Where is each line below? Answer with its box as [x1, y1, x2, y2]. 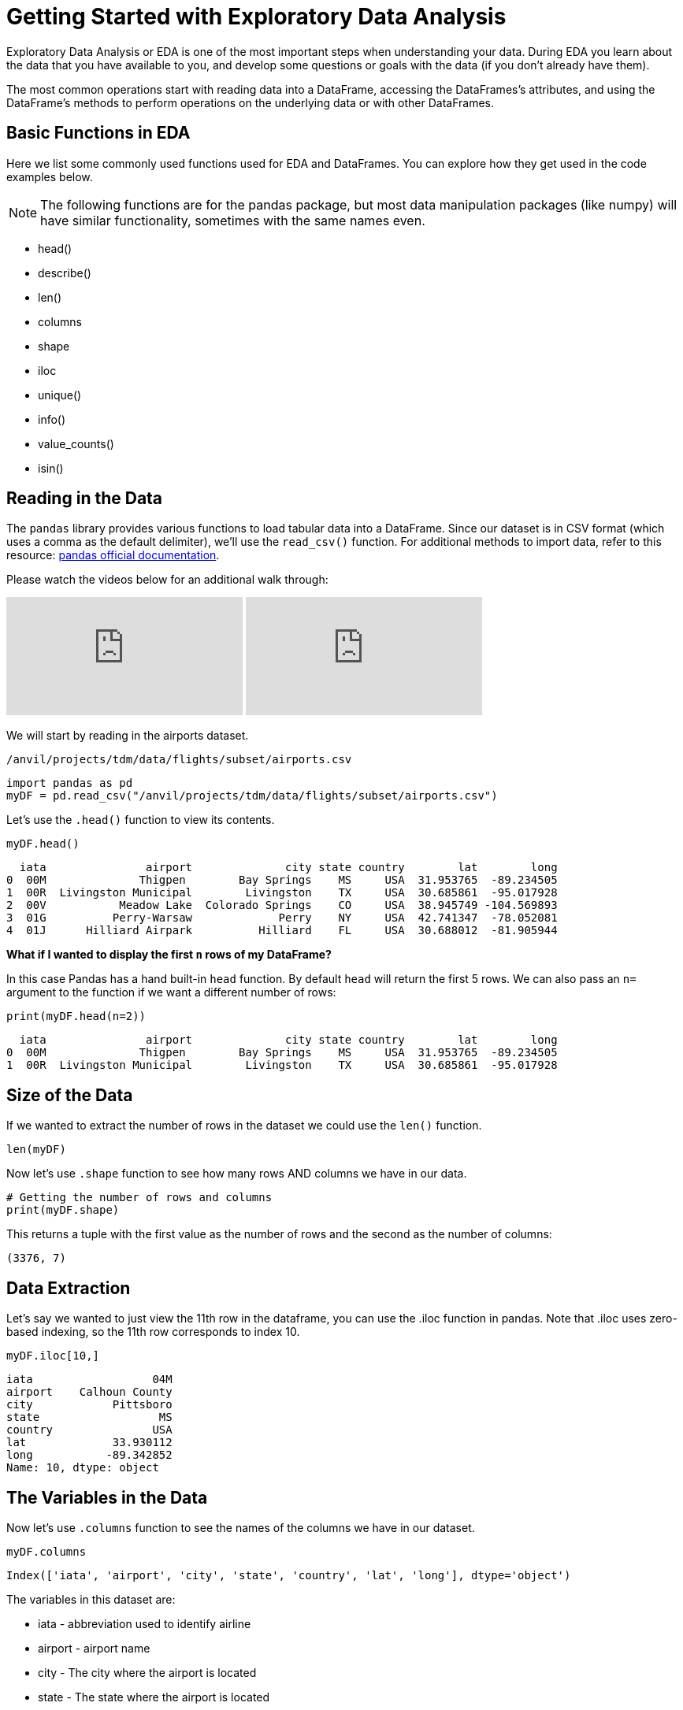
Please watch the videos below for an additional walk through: [6, 573, 329, 587]
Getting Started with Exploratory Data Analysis [6, 3, 507, 30]
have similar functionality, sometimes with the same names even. [40, 212, 425, 228]
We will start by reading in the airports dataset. [6, 729, 249, 743]
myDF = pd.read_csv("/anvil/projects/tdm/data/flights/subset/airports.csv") [6, 789, 498, 803]
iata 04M [6, 1373, 173, 1386]
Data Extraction [6, 1278, 131, 1298]
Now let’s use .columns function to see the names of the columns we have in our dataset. [6, 1520, 475, 1534]
